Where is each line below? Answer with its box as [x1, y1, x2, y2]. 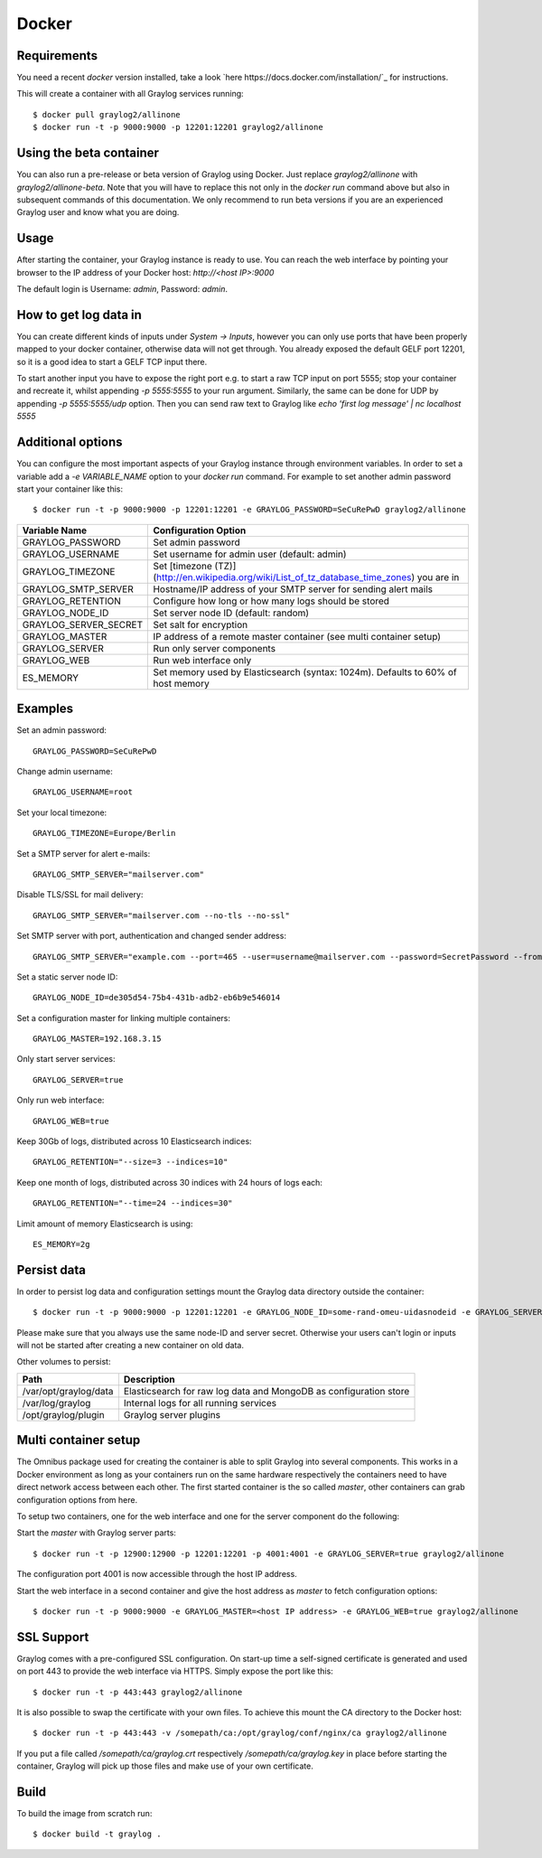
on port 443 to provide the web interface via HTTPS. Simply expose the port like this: [16, 1666, 333, 1676]
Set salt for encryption [153, 618, 248, 631]
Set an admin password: [16, 725, 107, 736]
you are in [416, 570, 460, 583]
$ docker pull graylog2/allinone [33, 109, 181, 119]
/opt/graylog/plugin [22, 1408, 105, 1421]
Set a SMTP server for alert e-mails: [16, 848, 151, 859]
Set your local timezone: [16, 807, 107, 818]
